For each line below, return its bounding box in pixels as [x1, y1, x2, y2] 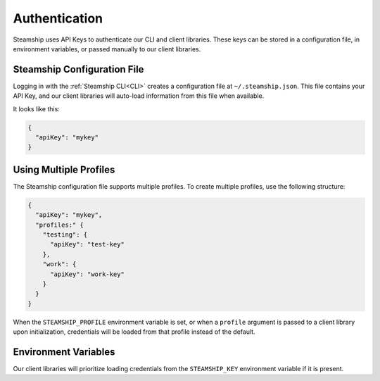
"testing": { [42, 231, 88, 239]
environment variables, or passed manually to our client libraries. [13, 44, 201, 53]
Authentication [13, 11, 103, 26]
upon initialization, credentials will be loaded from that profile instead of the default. [13, 327, 256, 336]
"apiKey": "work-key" [50, 270, 125, 278]
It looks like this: [13, 104, 60, 113]
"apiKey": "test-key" [50, 240, 125, 249]
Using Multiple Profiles [13, 163, 115, 175]
